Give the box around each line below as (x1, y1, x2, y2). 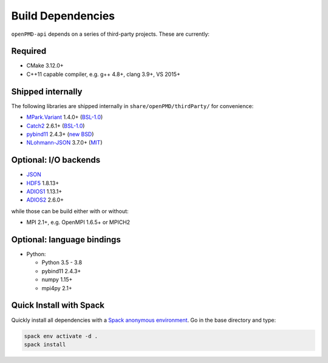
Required (11, 46, 47, 56)
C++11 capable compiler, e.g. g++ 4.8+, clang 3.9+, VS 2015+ (26, 70, 180, 78)
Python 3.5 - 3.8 (41, 259, 82, 266)
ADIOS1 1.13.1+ (26, 188, 63, 195)
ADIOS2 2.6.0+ (26, 196, 64, 203)
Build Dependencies (11, 9, 115, 22)
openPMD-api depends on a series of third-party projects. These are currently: (11, 30, 210, 38)
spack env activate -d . (24, 333, 98, 339)
